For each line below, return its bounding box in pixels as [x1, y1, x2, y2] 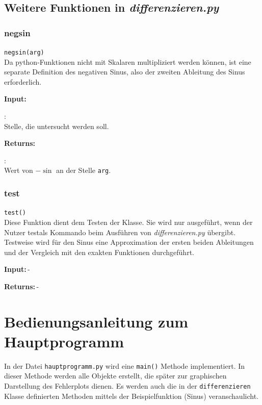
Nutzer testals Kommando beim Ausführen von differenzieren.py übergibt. [4, 226, 236, 237]
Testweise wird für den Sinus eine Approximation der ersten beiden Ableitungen [4, 237, 254, 247]
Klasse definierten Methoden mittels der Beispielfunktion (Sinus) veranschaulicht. [4, 390, 258, 401]
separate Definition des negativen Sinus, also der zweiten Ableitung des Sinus [4, 66, 245, 77]
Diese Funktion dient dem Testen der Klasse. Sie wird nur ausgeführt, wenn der [4, 216, 253, 227]
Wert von [4, 165, 33, 175]
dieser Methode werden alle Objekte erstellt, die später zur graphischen [4, 370, 227, 381]
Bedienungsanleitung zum [4, 311, 189, 332]
